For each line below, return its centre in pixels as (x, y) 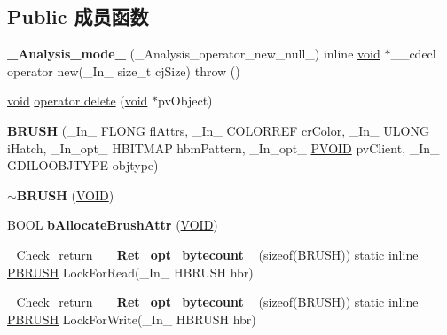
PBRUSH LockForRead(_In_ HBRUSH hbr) (130, 272)
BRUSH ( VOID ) (65, 195)
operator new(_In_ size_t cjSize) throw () (124, 70)
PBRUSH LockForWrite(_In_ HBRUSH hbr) (132, 319)
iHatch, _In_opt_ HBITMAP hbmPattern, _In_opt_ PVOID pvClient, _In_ (223, 148)
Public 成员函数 (78, 16)
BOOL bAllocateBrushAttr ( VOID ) (113, 225)
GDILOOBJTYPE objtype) (83, 165)
